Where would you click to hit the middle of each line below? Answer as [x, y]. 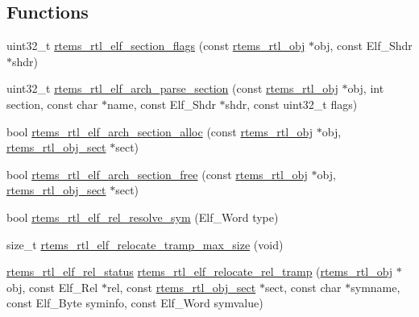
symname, [375, 287]
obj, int [366, 88]
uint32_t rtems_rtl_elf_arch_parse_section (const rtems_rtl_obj [172, 88]
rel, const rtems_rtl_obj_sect [181, 287]
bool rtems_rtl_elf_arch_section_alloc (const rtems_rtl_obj [160, 131]
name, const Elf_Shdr [162, 104]
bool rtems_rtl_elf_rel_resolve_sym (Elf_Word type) [143, 217]
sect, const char [303, 287]
